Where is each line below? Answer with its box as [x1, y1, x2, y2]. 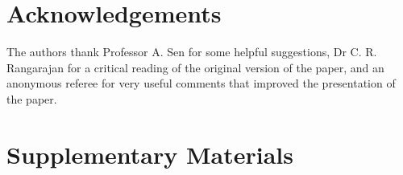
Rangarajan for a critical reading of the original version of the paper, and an [6, 59, 384, 75]
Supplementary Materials [6, 137, 293, 170]
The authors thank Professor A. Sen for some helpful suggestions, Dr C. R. [6, 43, 377, 60]
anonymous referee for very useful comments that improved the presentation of [6, 75, 396, 92]
